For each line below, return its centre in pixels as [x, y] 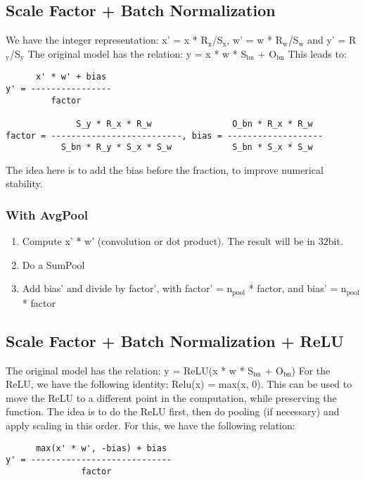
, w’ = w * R [255, 40]
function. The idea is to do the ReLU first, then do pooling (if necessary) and [173, 411]
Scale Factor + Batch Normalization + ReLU [175, 340]
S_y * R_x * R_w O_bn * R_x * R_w [194, 124]
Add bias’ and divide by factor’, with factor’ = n [127, 288]
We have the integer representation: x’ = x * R [107, 40]
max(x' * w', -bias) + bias [101, 448]
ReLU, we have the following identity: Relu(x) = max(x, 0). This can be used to [179, 384]
